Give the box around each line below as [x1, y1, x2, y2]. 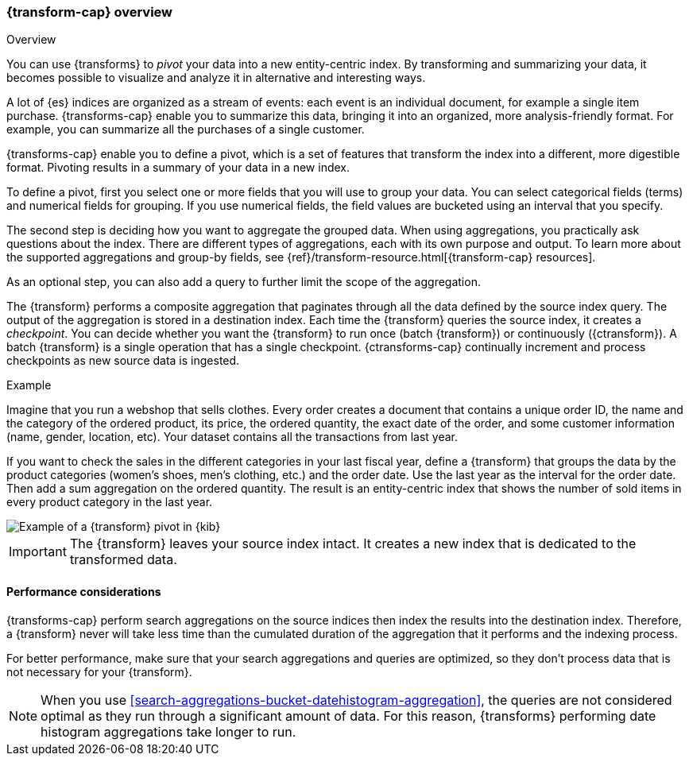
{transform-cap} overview [6, 4, 173, 20]
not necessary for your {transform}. [6, 664, 192, 679]
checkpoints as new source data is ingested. [6, 354, 240, 368]
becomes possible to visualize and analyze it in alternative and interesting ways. [6, 71, 426, 85]
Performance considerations [6, 584, 161, 598]
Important [9, 543, 67, 560]
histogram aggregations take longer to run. [41, 723, 296, 740]
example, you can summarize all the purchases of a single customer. [6, 122, 365, 137]
